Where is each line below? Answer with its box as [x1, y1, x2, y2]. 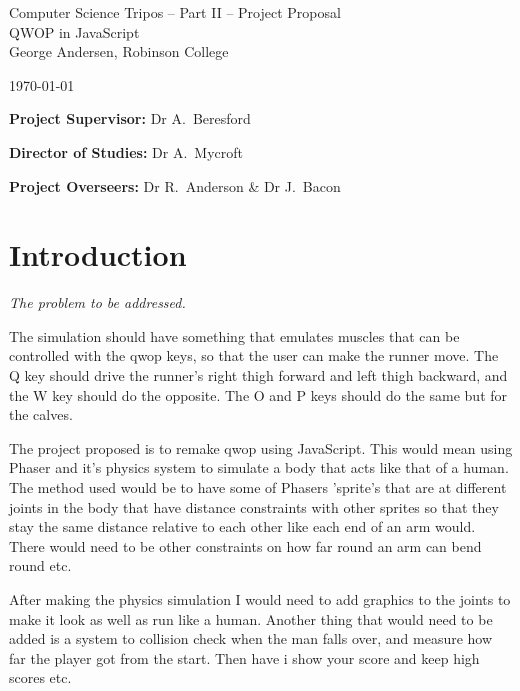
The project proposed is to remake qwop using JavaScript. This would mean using [9, 437, 513, 458]
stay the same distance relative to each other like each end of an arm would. [9, 516, 476, 537]
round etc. [9, 555, 72, 576]
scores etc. [9, 667, 72, 688]
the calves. [9, 404, 73, 425]
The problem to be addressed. [9, 292, 186, 313]
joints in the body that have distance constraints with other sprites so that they [9, 496, 499, 517]
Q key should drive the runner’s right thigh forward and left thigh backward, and [9, 365, 508, 386]
